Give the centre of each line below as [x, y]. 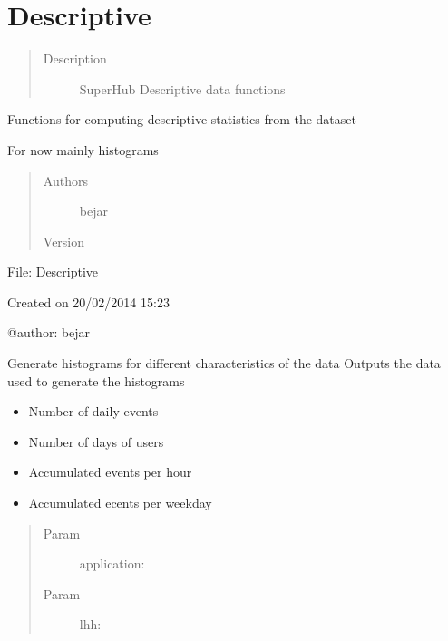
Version [64, 241]
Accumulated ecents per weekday [120, 503]
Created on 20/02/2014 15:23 [88, 301]
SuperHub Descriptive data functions [182, 88]
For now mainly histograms [83, 149]
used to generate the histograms [96, 380]
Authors [65, 180]
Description [75, 58]
